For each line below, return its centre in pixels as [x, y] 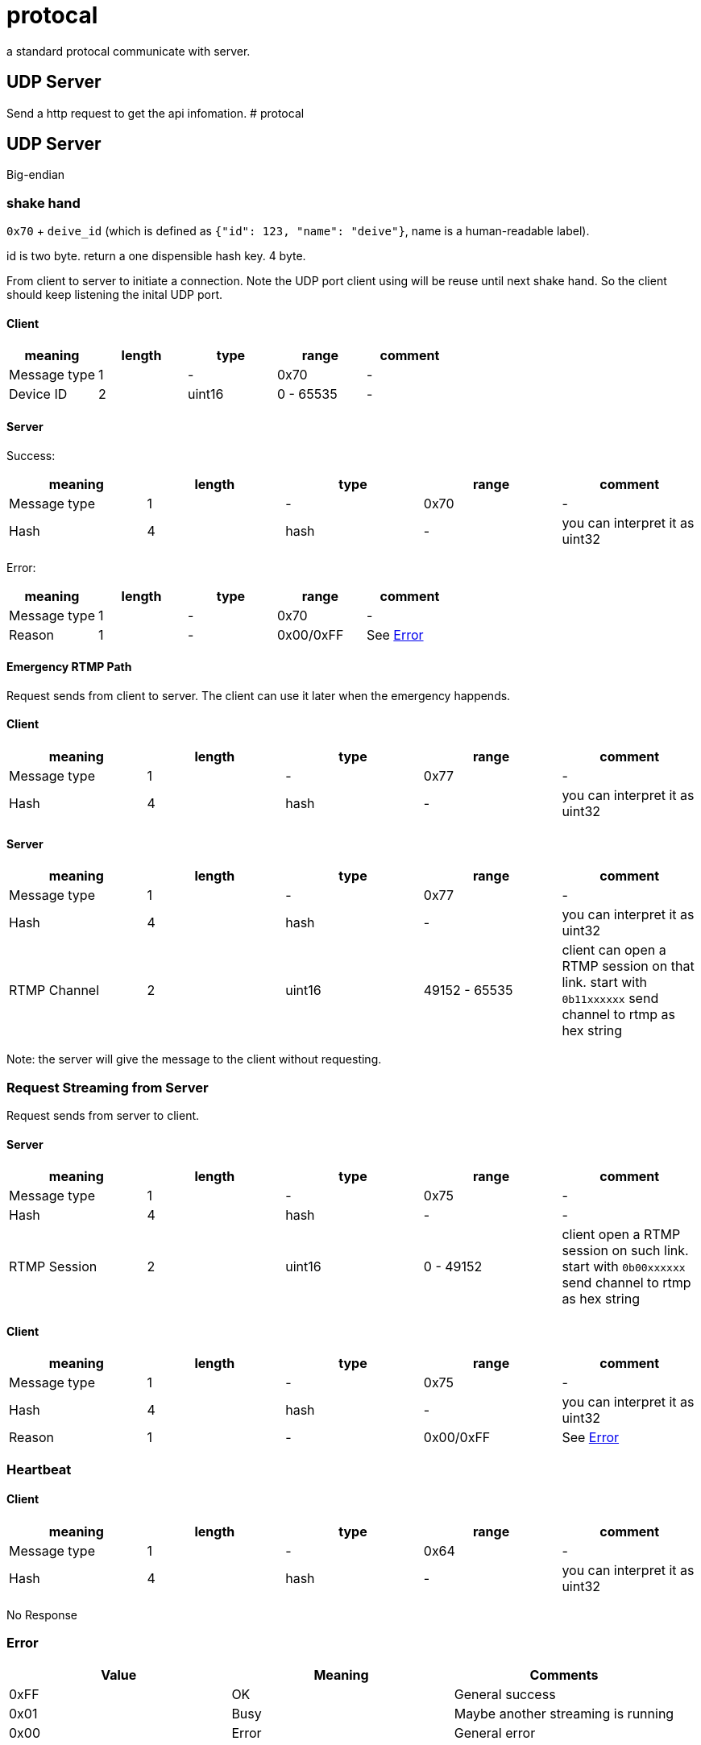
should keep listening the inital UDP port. [114, 295]
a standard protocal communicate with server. [129, 51]
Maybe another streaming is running [564, 1713]
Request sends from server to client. [103, 1116]
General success [505, 1694]
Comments [564, 1675]
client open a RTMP [621, 1235]
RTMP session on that [628, 966]
